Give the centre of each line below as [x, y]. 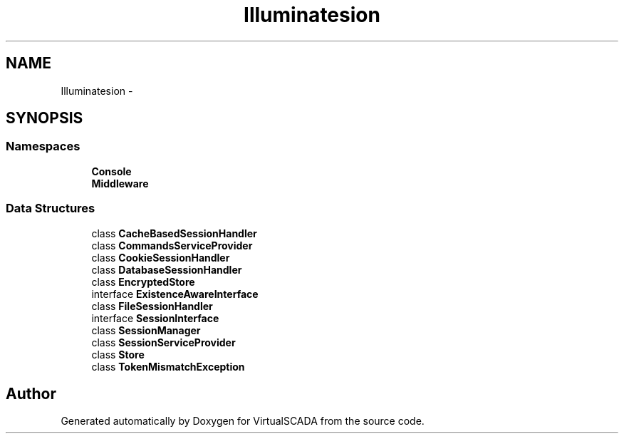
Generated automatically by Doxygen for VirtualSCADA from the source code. [243, 421]
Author [31, 393]
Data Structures [51, 208]
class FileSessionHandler [152, 306]
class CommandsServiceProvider [172, 245]
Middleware [120, 183]
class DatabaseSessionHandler [167, 269]
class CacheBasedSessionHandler [174, 233]
